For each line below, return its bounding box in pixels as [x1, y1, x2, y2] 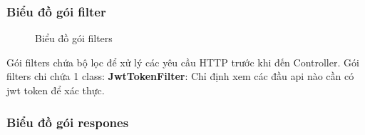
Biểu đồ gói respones [6, 113, 129, 131]
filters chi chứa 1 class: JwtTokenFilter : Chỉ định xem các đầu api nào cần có [6, 69, 354, 84]
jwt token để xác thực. [6, 83, 105, 97]
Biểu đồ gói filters [35, 31, 113, 46]
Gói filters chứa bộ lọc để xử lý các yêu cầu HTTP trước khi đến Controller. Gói [6, 54, 359, 69]
